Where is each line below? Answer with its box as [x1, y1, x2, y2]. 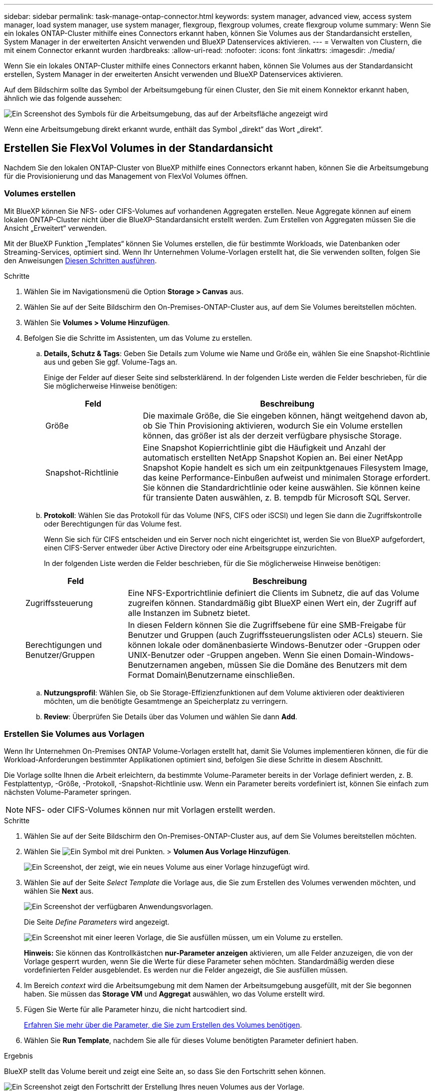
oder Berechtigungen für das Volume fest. [44, 519, 182, 528]
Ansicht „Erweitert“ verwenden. [4, 223, 107, 232]
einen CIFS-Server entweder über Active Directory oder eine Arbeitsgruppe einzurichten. [44, 543, 337, 552]
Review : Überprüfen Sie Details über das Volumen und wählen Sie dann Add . [44, 712, 297, 721]
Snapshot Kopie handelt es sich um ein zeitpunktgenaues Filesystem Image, [143, 462, 429, 473]
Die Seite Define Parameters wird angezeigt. [24, 918, 170, 927]
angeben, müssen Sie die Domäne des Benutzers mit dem [190, 659, 407, 670]
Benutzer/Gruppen [25, 649, 95, 660]
